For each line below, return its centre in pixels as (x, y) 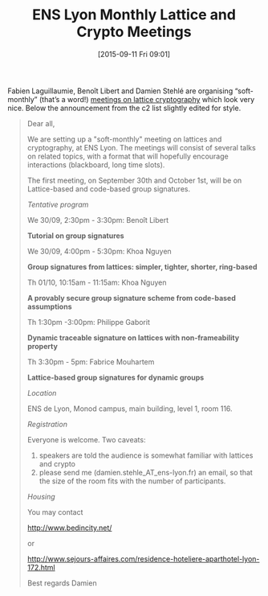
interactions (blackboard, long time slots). (96, 164)
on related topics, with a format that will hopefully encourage (128, 156)
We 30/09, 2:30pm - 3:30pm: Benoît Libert (98, 220)
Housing (41, 496)
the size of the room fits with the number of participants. (132, 481)
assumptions (49, 306)
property (42, 346)
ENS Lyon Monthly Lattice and (134, 15)
